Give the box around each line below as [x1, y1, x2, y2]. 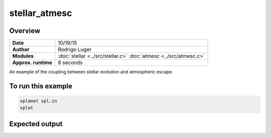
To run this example [9, 81, 73, 90]
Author [12, 46, 30, 53]
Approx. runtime [12, 59, 53, 66]
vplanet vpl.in [20, 98, 57, 104]
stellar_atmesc [9, 7, 72, 18]
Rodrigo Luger [58, 46, 92, 53]
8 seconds [58, 59, 83, 66]
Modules [12, 52, 34, 59]
